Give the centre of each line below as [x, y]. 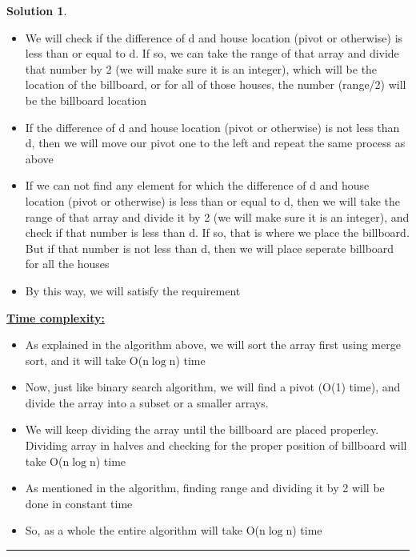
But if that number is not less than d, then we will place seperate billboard [210, 248]
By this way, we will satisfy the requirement [133, 290]
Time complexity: [56, 317]
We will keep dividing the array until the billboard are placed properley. [202, 429]
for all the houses [67, 264]
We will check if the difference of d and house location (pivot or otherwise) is [214, 37]
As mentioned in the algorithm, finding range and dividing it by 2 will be [205, 488]
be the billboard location [86, 100]
